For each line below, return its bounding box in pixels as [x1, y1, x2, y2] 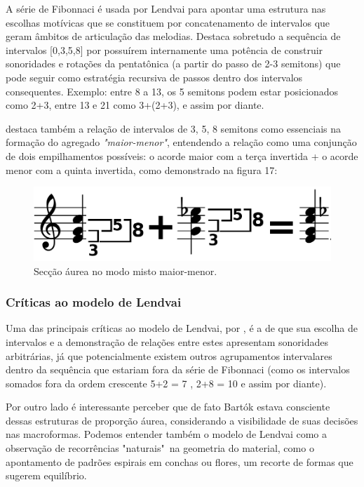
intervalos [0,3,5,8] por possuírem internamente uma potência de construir [6, 42, 323, 57]
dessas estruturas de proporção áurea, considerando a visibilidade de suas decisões [6, 413, 358, 427]
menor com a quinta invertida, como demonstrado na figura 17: [6, 162, 278, 177]
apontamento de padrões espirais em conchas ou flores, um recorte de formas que [6, 454, 353, 469]
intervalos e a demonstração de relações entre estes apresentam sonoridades [6, 334, 329, 349]
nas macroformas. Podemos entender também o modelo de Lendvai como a [6, 427, 328, 441]
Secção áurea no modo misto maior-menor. [34, 263, 217, 278]
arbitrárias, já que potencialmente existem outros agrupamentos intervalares [6, 348, 332, 363]
